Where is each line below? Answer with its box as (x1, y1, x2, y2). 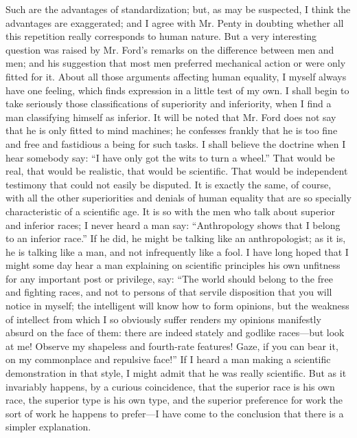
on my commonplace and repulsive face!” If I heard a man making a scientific (5, 352, 331, 366)
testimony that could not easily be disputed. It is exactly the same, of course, (5, 177, 332, 191)
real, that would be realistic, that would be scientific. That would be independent (5, 164, 348, 178)
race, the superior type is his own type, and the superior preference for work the (5, 393, 343, 407)
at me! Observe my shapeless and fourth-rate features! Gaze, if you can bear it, (5, 338, 338, 353)
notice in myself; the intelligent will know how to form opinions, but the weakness (5, 298, 349, 313)
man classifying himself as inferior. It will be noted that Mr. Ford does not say (5, 109, 336, 124)
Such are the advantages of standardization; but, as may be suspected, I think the (5, 2, 351, 16)
